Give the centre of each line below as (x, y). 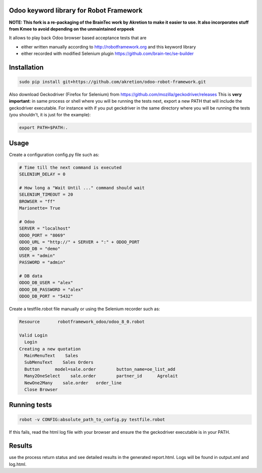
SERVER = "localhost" (45, 229)
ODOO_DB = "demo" (40, 249)
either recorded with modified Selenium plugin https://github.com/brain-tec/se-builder (107, 54)
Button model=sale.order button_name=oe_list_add (100, 369)
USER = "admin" (37, 255)
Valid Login (33, 335)
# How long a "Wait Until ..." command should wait (82, 188)
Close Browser (41, 389)
